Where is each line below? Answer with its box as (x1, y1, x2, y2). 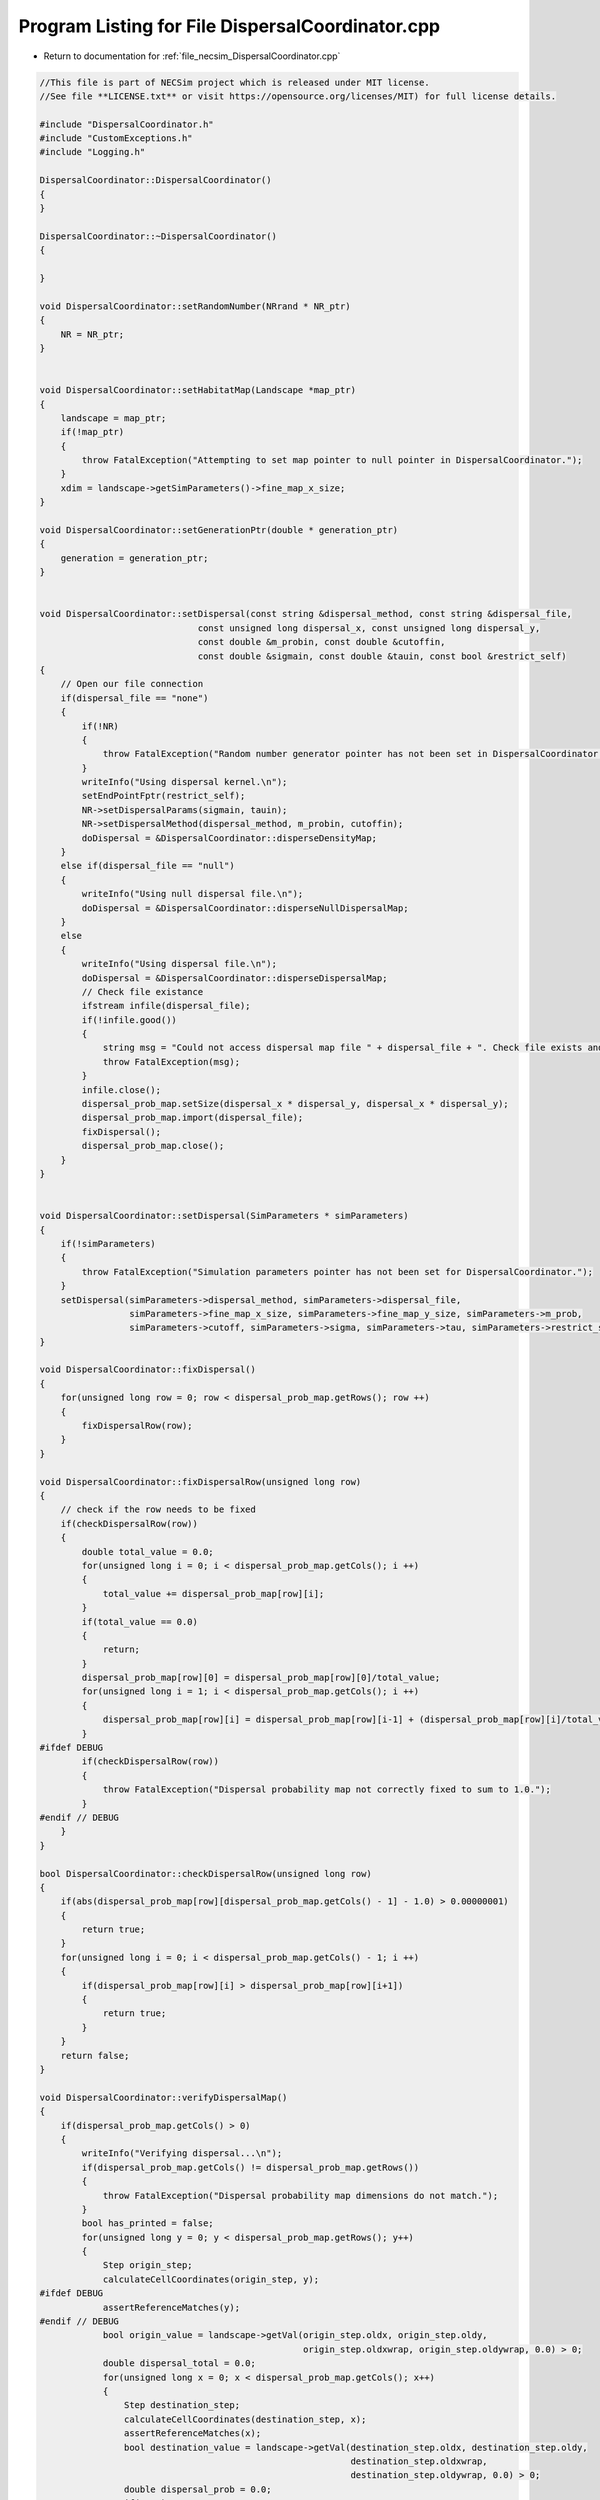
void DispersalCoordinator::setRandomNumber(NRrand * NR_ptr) (39, 300, 351, 312)
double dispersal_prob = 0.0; (123, 2483, 272, 2495)
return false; (60, 2050, 130, 2061)
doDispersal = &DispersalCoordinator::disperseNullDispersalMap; (81, 902, 409, 914)
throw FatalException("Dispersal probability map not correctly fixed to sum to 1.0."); (102, 1784, 552, 1795)
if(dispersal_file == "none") (60, 692, 209, 704)
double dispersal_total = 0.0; (102, 2358, 257, 2369)
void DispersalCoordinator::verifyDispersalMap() (39, 2091, 288, 2103)
